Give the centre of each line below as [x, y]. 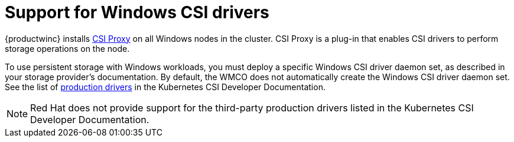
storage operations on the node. [67, 48]
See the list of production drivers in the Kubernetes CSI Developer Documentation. [165, 87]
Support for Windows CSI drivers [137, 12]
